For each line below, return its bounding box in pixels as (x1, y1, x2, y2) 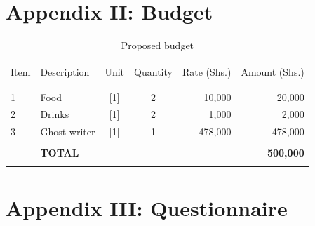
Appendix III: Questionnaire (6, 193, 288, 222)
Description (40, 65, 90, 79)
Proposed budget (121, 38, 194, 53)
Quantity (134, 65, 173, 79)
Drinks (40, 107, 69, 121)
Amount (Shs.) (241, 65, 304, 79)
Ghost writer (40, 124, 95, 139)
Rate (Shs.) (182, 65, 232, 79)
